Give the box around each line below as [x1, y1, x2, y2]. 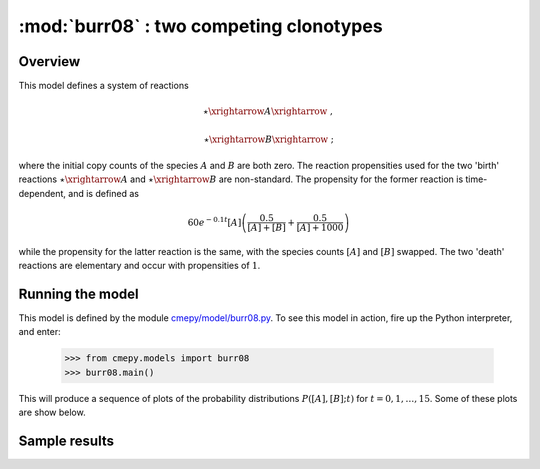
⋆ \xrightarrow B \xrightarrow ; [203, 133, 335, 145]
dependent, [18, 187, 67, 199]
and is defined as [68, 187, 140, 199]
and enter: [18, 326, 61, 338]
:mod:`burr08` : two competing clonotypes [18, 15, 384, 37]
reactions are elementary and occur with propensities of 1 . [18, 260, 261, 272]
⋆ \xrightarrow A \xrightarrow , [202, 106, 334, 117]
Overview [18, 53, 81, 70]
